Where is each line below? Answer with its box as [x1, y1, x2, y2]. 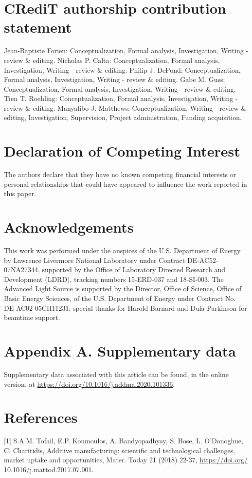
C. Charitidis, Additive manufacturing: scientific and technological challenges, [4, 445, 235, 455]
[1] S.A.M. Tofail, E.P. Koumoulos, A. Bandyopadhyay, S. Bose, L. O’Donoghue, [4, 436, 243, 446]
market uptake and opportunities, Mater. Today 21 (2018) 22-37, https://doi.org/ [4, 455, 248, 465]
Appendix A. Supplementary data [4, 341, 236, 361]
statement [4, 17, 72, 37]
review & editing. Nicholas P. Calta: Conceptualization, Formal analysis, [4, 55, 220, 65]
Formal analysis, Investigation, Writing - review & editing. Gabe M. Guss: [4, 74, 225, 84]
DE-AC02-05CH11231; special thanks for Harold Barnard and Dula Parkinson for [4, 302, 247, 313]
